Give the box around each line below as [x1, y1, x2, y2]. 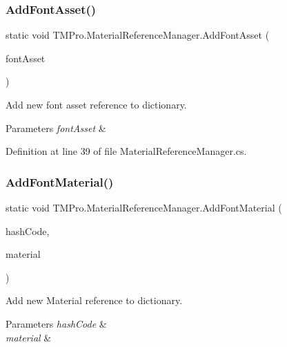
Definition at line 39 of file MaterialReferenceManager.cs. [6, 144, 247, 158]
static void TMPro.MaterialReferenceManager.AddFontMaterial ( [6, 200, 282, 214]
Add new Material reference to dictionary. [6, 293, 183, 308]
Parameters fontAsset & [6, 120, 106, 135]
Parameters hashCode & [6, 316, 107, 330]
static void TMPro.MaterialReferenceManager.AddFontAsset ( [6, 28, 270, 42]
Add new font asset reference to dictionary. [6, 97, 187, 111]
